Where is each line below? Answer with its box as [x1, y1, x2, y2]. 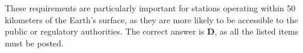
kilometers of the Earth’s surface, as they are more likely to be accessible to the [5, 13, 298, 26]
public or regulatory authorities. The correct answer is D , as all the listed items [5, 25, 299, 38]
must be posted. [5, 36, 64, 49]
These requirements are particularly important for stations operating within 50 [5, 2, 296, 14]
